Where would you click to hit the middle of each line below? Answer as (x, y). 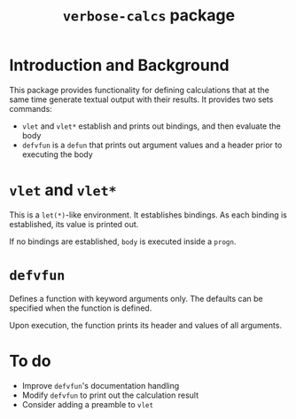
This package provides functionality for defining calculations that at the (140, 90)
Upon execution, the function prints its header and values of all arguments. (145, 325)
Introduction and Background (120, 65)
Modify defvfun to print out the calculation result (110, 395)
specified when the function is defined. (81, 308)
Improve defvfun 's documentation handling (101, 385)
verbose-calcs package (149, 16)
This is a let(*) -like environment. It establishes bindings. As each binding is (148, 215)
